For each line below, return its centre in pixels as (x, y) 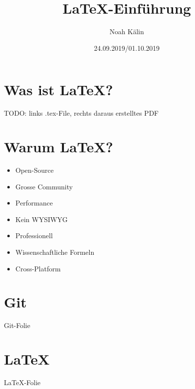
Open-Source (35, 170)
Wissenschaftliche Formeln (55, 252)
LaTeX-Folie (22, 382)
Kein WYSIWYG (41, 219)
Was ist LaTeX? (58, 90)
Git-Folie (17, 325)
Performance (34, 203)
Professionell (34, 235)
